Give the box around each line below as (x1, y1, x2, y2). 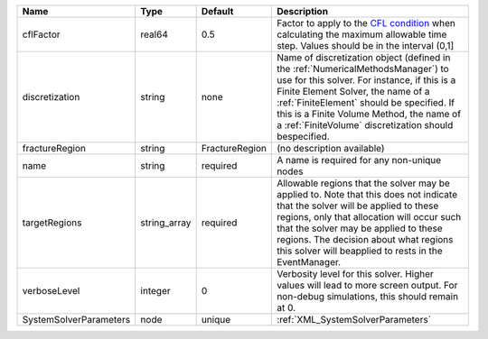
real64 (140, 28, 169, 41)
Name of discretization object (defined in (277, 51, 451, 63)
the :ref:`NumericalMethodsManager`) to (277, 63, 449, 75)
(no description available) (277, 142, 385, 154)
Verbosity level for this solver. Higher (277, 268, 434, 279)
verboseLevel (22, 285, 80, 297)
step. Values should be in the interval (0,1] (277, 40, 455, 51)
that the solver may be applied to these (277, 222, 443, 234)
